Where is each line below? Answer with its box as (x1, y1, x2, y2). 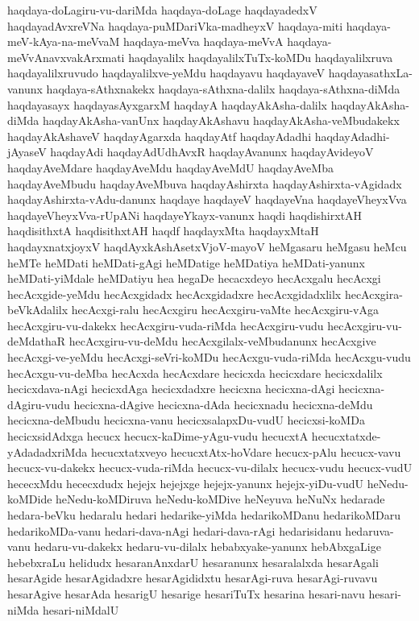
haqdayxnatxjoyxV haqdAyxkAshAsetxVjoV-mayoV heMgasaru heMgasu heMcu (7, 238, 407, 255)
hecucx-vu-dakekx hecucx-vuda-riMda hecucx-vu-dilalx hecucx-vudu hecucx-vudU (7, 459, 413, 476)
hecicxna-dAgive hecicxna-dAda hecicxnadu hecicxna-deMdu (73, 395, 373, 412)
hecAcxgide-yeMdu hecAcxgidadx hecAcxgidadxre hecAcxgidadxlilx (7, 285, 342, 302)
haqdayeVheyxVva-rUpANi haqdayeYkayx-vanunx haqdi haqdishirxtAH (7, 206, 363, 223)
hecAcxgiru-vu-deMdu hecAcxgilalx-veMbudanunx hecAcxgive (68, 333, 376, 350)
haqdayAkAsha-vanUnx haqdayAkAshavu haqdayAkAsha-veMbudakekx (42, 112, 400, 129)
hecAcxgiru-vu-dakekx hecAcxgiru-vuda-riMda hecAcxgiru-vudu (7, 317, 324, 333)
